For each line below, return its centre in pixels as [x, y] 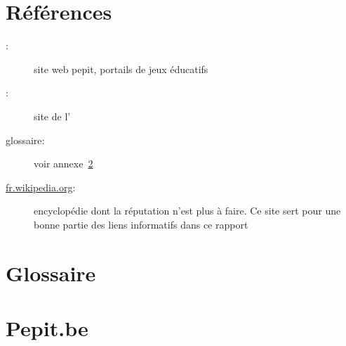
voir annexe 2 [64, 164]
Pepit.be [47, 328]
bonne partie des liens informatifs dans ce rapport [141, 224]
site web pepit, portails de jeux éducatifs [121, 69]
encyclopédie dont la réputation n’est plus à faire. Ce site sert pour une [187, 211]
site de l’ [52, 116]
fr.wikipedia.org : [41, 187]
